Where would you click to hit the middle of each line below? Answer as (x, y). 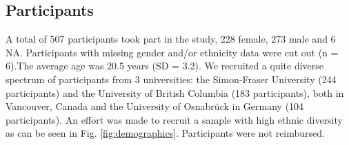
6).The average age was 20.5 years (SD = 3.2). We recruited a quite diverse (165, 66)
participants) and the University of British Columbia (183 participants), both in (175, 92)
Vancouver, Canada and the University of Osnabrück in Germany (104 (155, 106)
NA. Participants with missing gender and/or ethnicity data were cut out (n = (172, 52)
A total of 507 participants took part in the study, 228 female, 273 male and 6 (171, 39)
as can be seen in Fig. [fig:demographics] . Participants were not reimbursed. (165, 133)
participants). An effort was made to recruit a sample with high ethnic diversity (174, 119)
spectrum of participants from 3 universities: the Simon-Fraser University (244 (171, 79)
